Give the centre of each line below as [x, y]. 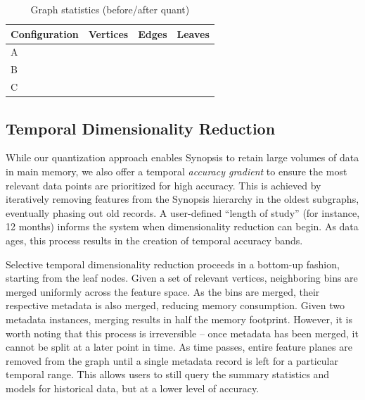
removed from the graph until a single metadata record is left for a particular [172, 360]
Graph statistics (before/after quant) [110, 9]
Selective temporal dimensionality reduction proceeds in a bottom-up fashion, [173, 264]
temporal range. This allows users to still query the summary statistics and [168, 374]
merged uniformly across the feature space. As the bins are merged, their [163, 291]
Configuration [45, 33]
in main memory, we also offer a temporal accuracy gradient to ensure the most [177, 171]
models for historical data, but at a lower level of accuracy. [133, 388]
